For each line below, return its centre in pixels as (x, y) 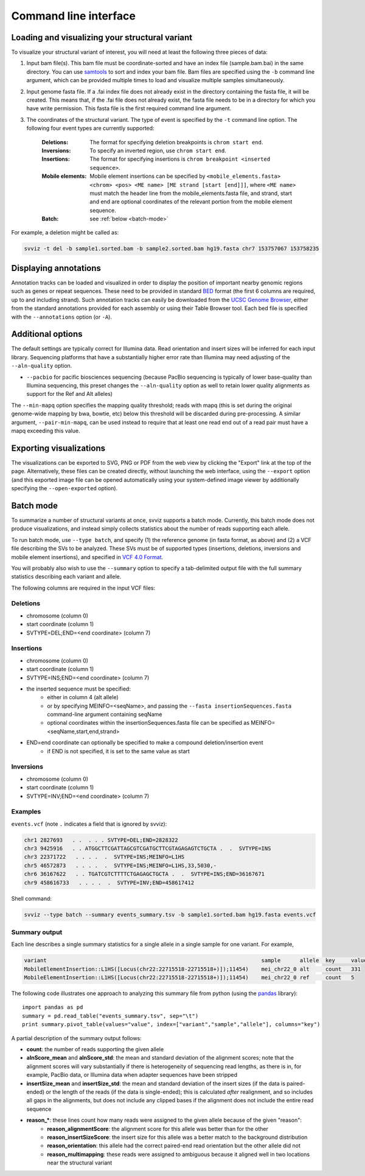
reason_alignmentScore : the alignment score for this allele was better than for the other (158, 1128)
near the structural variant (80, 1163)
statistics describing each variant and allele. (66, 577)
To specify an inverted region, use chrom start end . (158, 150)
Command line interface (74, 16)
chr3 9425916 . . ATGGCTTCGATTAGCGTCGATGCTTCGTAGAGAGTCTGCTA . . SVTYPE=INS (148, 849)
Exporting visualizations (58, 448)
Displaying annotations (56, 268)
